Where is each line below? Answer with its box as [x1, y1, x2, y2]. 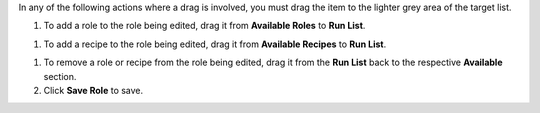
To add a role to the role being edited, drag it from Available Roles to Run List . [43, 20, 366, 32]
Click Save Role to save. [43, 84, 144, 96]
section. [43, 70, 77, 82]
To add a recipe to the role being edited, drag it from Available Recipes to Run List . [43, 38, 387, 50]
